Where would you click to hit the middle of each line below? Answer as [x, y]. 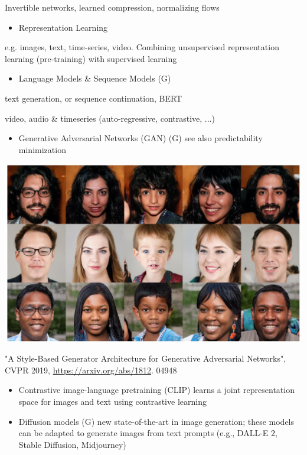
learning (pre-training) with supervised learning [91, 58]
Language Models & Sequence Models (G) [95, 78]
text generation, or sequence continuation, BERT [94, 98]
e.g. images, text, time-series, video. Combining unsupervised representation [142, 47]
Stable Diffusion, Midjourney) [72, 444]
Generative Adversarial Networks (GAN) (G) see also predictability [141, 138]
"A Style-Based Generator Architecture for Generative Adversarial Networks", [146, 358]
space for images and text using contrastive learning [112, 401]
